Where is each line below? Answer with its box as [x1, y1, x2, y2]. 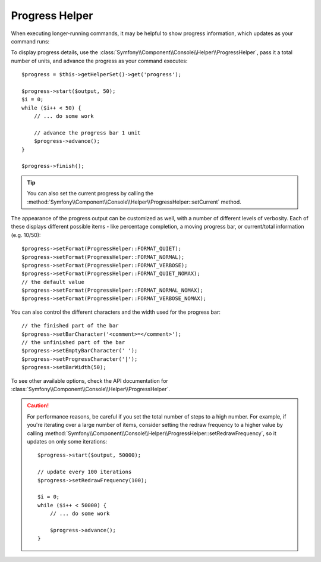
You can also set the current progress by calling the [27, 190, 154, 197]
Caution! [27, 402, 49, 409]
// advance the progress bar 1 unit [33, 129, 141, 136]
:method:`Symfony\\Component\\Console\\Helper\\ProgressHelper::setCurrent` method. [27, 198, 242, 205]
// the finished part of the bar [21, 322, 119, 329]
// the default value [21, 279, 84, 285]
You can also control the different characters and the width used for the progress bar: [11, 308, 221, 316]
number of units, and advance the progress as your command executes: [11, 57, 188, 64]
